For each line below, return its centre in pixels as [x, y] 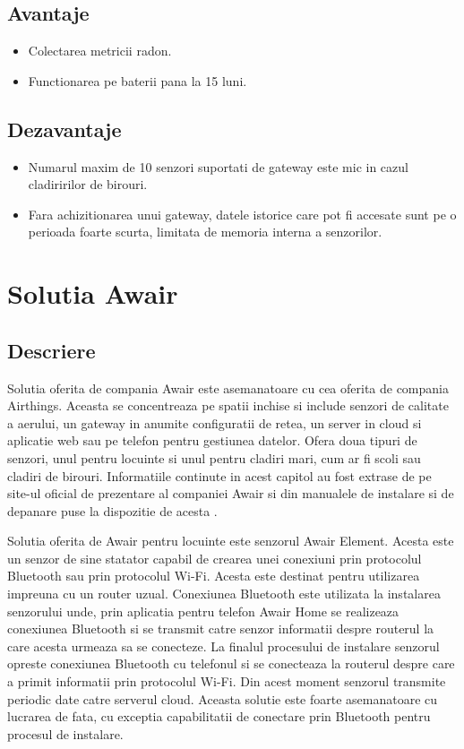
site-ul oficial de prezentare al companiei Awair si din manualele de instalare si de [231, 493]
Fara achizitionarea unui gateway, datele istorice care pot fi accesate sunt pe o [242, 214]
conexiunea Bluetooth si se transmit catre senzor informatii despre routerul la [221, 628]
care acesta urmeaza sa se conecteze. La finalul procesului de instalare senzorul [223, 646]
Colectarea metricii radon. [100, 51]
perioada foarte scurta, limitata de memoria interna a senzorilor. [205, 232]
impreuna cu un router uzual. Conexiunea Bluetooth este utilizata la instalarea [224, 594]
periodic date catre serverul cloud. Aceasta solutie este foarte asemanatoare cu [223, 698]
